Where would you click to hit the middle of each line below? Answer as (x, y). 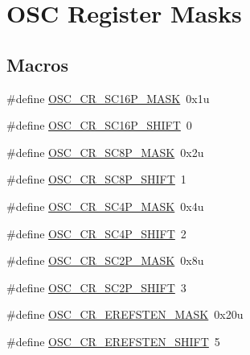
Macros (37, 64)
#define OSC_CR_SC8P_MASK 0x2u (105, 152)
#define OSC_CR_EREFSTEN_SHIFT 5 (113, 341)
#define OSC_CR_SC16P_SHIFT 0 (99, 125)
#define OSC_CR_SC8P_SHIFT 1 (96, 179)
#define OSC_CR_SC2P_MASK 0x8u (105, 260)
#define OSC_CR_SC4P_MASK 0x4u (105, 206)
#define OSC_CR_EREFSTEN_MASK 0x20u (125, 314)
